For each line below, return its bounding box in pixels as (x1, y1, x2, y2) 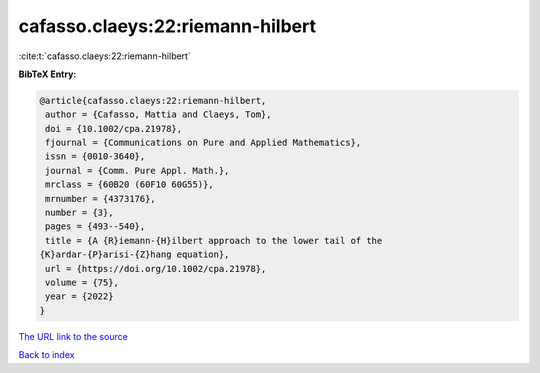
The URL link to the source (18, 330, 129, 342)
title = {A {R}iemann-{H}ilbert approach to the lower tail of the (45, 235, 383, 246)
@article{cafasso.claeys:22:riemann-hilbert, (39, 95, 267, 106)
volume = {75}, (45, 277, 120, 288)
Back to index (18, 349, 75, 361)
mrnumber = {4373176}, (45, 193, 157, 204)
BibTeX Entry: (18, 68, 77, 80)
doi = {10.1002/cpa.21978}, (45, 123, 183, 134)
